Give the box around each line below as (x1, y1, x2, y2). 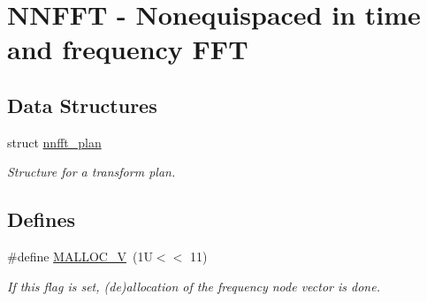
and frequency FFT (7, 31, 248, 67)
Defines (7, 206, 76, 233)
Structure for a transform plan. (7, 162, 176, 181)
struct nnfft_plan (7, 132, 102, 151)
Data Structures (7, 91, 157, 118)
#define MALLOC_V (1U (7, 247, 153, 266)
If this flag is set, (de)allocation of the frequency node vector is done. (7, 276, 380, 295)
